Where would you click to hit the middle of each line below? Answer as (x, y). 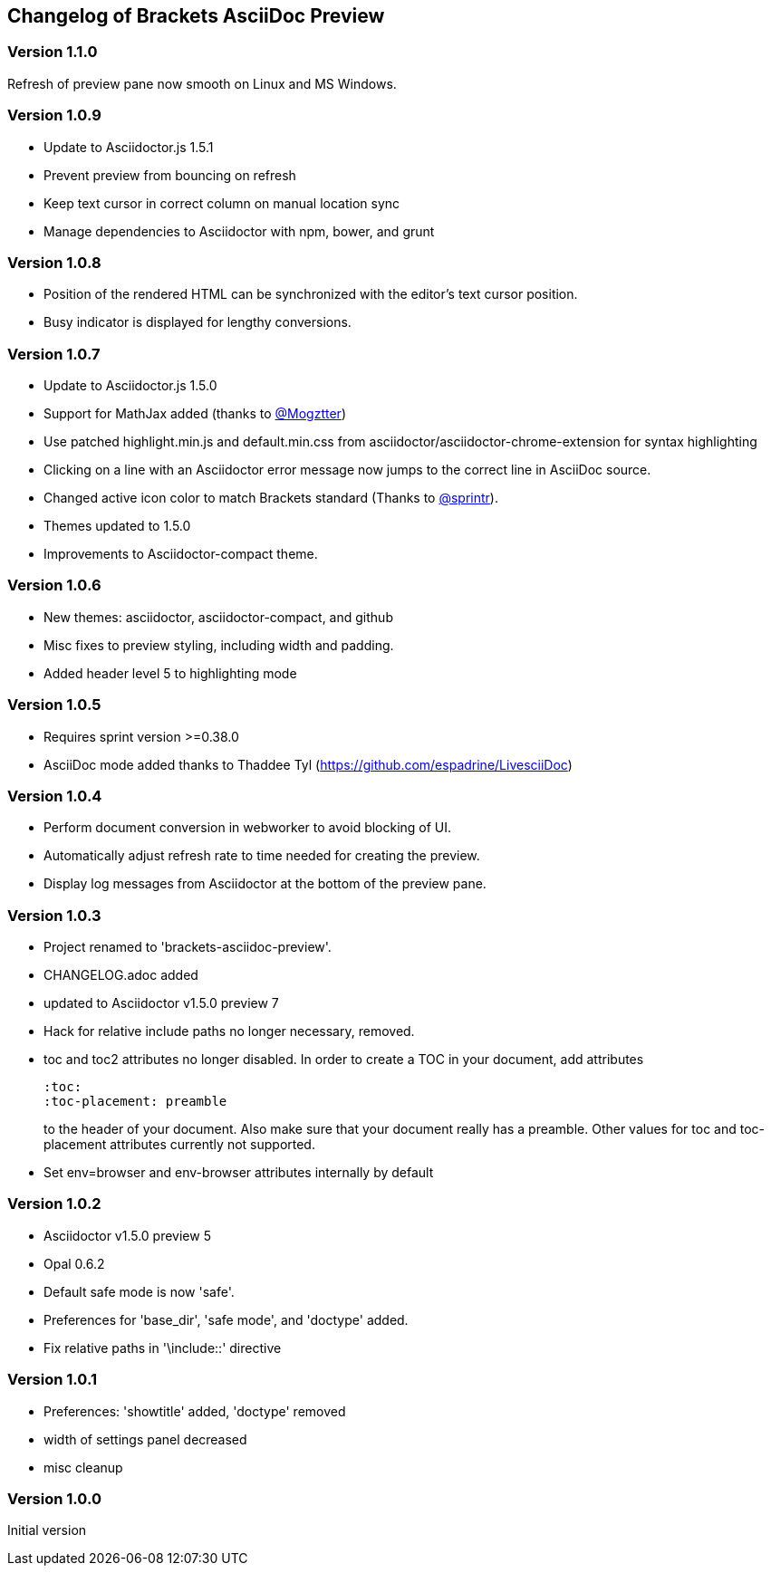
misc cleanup (83, 1467)
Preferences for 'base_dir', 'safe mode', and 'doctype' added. (226, 1319)
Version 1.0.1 (52, 1380)
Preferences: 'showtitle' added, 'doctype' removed (195, 1411)
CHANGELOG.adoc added (121, 975)
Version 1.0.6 (54, 585)
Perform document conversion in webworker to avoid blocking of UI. (248, 828)
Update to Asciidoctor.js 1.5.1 (129, 147)
